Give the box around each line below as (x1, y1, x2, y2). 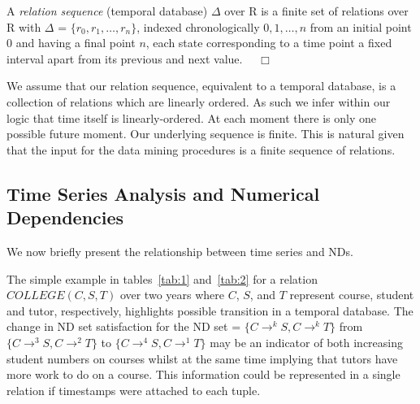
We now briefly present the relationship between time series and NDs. (6, 242, 353, 259)
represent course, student (289, 286, 414, 303)
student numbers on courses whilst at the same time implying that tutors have (6, 350, 398, 367)
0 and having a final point (6, 34, 136, 51)
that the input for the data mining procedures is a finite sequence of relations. (6, 141, 396, 158)
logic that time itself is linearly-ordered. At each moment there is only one (6, 109, 376, 126)
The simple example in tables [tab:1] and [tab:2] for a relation (6, 270, 318, 287)
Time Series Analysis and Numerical (6, 180, 320, 206)
